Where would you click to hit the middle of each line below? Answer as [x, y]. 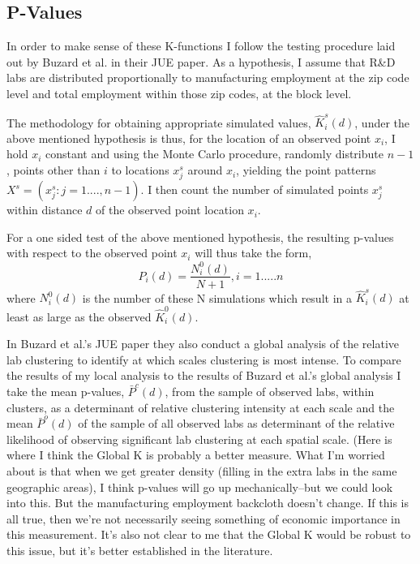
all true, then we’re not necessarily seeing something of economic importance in [204, 518]
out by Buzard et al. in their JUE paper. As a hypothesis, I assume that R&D [201, 61]
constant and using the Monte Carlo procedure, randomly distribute [214, 154]
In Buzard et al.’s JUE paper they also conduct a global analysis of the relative [203, 344]
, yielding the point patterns [306, 170]
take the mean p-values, [66, 391]
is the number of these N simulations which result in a [217, 297]
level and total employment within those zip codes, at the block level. [179, 93]
